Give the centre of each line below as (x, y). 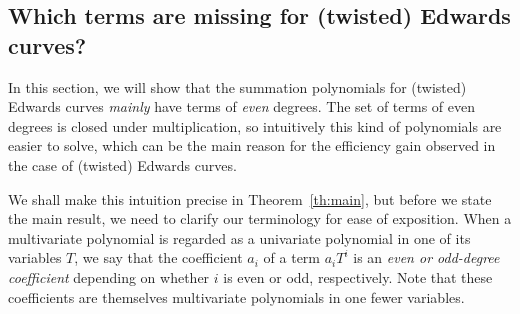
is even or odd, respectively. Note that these (358, 276)
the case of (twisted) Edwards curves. (122, 164)
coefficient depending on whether (109, 276)
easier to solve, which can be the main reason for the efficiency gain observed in (252, 145)
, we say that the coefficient (158, 257)
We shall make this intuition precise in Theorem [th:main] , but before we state (250, 198)
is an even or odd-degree (426, 257)
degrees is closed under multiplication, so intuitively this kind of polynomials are (255, 125)
